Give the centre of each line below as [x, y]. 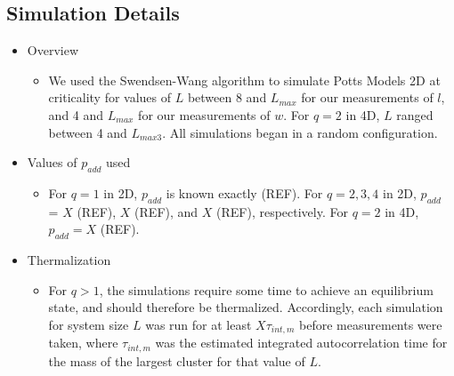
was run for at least [199, 324]
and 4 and [76, 114]
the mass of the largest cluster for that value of [177, 360]
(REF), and [166, 211]
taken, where [83, 343]
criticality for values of [110, 97]
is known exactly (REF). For [244, 192]
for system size [89, 324]
